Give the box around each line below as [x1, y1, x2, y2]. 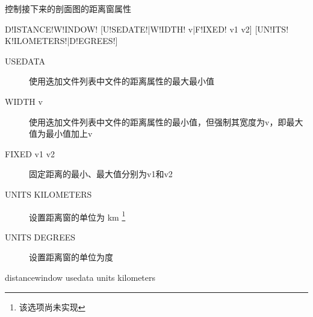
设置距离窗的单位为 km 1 [29, 209, 126, 223]
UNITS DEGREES [5, 230, 75, 243]
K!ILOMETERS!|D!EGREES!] [5, 34, 118, 47]
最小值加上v [45, 127, 93, 140]
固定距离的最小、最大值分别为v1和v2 [29, 168, 173, 180]
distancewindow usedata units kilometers [5, 271, 156, 283]
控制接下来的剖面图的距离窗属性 [5, 2, 131, 14]
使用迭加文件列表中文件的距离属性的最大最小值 [29, 75, 214, 87]
